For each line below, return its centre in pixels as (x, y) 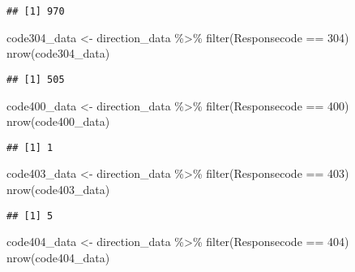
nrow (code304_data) (58, 53)
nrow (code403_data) (58, 189)
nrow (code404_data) (58, 257)
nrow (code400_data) (58, 121)
